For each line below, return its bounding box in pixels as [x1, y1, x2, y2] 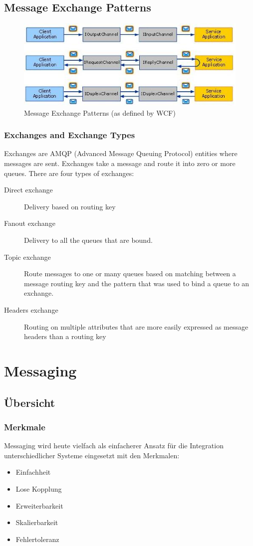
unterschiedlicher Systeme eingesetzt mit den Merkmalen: [4, 450, 180, 460]
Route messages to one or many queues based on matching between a [24, 268, 236, 279]
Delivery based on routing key [24, 201, 116, 211]
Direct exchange [4, 184, 53, 195]
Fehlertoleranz [15, 534, 59, 544]
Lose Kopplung [15, 483, 62, 494]
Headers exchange [4, 304, 58, 315]
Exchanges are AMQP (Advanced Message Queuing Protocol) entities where [4, 148, 238, 159]
